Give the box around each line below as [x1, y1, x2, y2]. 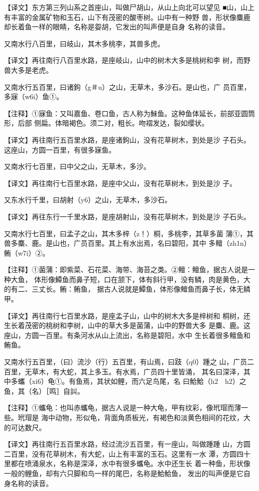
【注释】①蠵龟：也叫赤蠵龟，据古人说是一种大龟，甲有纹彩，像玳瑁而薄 [4, 402, 241, 413]
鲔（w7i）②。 [4, 247, 49, 258]
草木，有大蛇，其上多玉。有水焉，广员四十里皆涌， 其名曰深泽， [31, 366, 244, 376]
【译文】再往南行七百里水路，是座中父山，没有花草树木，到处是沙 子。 [4, 177, 237, 188]
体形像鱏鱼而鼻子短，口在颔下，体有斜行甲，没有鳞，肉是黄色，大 [34, 274, 251, 284]
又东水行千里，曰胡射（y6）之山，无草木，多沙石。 [4, 194, 172, 205]
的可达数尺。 [4, 422, 46, 432]
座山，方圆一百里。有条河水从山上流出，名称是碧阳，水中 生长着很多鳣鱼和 [4, 329, 251, 340]
